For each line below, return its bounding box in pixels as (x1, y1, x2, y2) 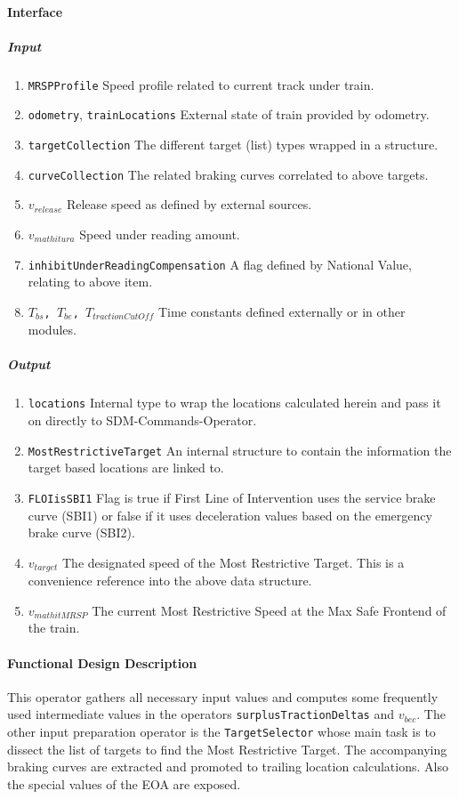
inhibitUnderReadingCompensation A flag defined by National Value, (28, 254, 412, 273)
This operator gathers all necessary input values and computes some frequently (7, 687, 439, 706)
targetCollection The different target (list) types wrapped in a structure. (28, 135, 439, 154)
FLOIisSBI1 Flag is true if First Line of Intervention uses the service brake (28, 488, 436, 506)
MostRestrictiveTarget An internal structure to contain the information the (28, 440, 452, 459)
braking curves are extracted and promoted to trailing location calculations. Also (7, 757, 448, 776)
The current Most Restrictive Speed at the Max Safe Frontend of (92, 601, 447, 619)
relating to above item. (28, 272, 153, 291)
